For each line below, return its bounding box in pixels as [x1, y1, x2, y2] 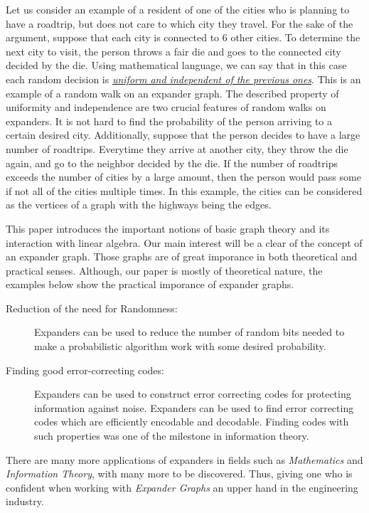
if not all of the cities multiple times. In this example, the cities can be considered [6, 183, 363, 198]
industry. [6, 494, 44, 509]
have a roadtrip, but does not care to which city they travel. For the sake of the [6, 16, 353, 31]
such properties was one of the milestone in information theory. [34, 428, 309, 443]
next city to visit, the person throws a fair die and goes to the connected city [6, 43, 341, 58]
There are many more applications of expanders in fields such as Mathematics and [6, 452, 363, 467]
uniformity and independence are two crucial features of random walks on [6, 100, 326, 115]
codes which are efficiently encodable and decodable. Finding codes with [34, 414, 349, 429]
